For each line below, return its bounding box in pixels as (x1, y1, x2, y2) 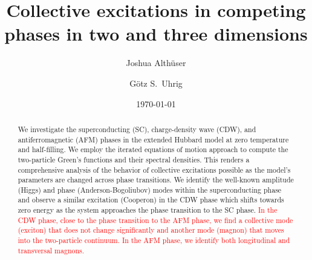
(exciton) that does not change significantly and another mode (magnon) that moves (18, 225, 284, 235)
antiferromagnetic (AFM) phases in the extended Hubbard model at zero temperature (18, 134, 289, 144)
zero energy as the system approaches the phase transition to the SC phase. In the (18, 205, 278, 215)
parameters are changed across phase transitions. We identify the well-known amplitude (18, 175, 294, 185)
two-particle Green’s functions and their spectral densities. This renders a (18, 154, 250, 164)
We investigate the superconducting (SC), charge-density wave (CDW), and (18, 124, 256, 134)
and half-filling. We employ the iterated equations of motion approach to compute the (18, 144, 288, 155)
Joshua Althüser (126, 56, 186, 69)
